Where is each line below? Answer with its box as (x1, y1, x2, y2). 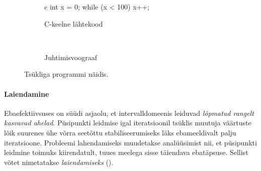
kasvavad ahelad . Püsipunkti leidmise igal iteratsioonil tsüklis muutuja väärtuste (4, 117, 251, 128)
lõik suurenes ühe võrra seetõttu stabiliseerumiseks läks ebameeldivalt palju (4, 127, 236, 137)
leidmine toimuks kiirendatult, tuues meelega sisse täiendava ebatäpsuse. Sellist (4, 147, 248, 157)
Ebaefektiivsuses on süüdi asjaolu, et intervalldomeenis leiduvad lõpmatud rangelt (4, 107, 254, 118)
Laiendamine (4, 88, 49, 99)
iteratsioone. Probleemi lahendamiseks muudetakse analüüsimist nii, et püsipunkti (4, 137, 257, 147)
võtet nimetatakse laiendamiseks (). (4, 156, 114, 167)
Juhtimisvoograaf (44, 52, 97, 62)
